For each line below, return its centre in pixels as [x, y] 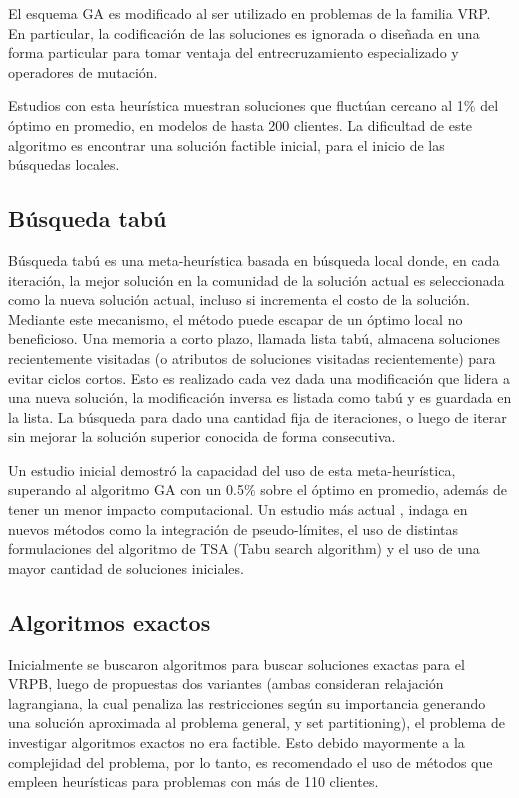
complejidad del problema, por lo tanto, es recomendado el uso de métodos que [250, 761]
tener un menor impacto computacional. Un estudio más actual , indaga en [238, 509]
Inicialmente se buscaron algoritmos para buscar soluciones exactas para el [236, 663]
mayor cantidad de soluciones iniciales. [126, 567]
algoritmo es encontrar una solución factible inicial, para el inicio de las [226, 144]
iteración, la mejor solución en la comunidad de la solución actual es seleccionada [256, 279]
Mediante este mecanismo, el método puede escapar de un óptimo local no [235, 318]
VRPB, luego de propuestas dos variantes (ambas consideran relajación [226, 683]
